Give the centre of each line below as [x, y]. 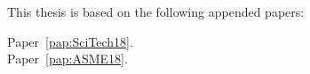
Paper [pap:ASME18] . [68, 59]
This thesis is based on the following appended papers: [156, 11]
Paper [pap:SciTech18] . [70, 41]
